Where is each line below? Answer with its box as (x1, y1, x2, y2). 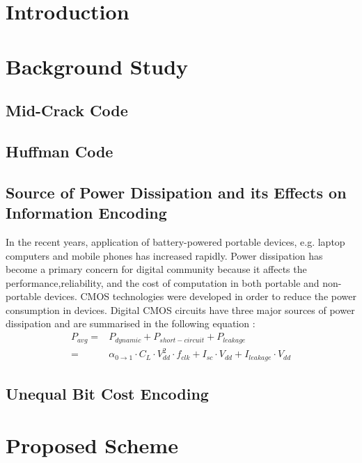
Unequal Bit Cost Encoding (6, 382, 209, 404)
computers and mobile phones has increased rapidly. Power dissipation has (6, 248, 323, 262)
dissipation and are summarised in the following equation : (6, 316, 255, 331)
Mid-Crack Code (6, 100, 128, 121)
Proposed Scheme (6, 430, 178, 459)
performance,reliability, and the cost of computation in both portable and (6, 275, 320, 290)
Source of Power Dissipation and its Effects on (6, 181, 347, 203)
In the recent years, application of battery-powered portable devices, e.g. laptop (6, 234, 345, 249)
